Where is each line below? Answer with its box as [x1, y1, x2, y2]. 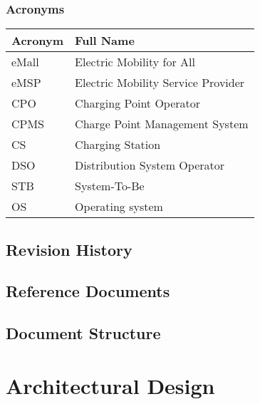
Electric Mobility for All [75, 53, 195, 71]
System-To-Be [75, 177, 145, 195]
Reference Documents [6, 280, 170, 302]
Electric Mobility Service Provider [75, 74, 245, 91]
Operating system [75, 198, 163, 215]
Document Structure [6, 322, 161, 344]
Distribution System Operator [75, 157, 225, 174]
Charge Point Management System [75, 115, 249, 133]
